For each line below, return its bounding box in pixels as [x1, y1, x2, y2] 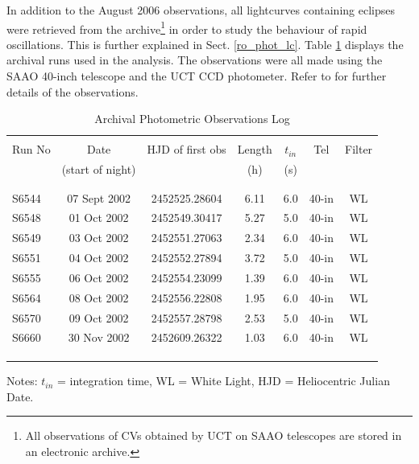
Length [237, 141, 272, 158]
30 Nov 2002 [68, 329, 130, 346]
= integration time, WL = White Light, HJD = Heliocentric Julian [57, 372, 390, 389]
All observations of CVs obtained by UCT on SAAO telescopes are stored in [25, 427, 402, 444]
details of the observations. [6, 83, 139, 100]
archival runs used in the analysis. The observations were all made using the [6, 51, 383, 68]
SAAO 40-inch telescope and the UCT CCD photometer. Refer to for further [6, 68, 387, 84]
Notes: [6, 372, 38, 389]
